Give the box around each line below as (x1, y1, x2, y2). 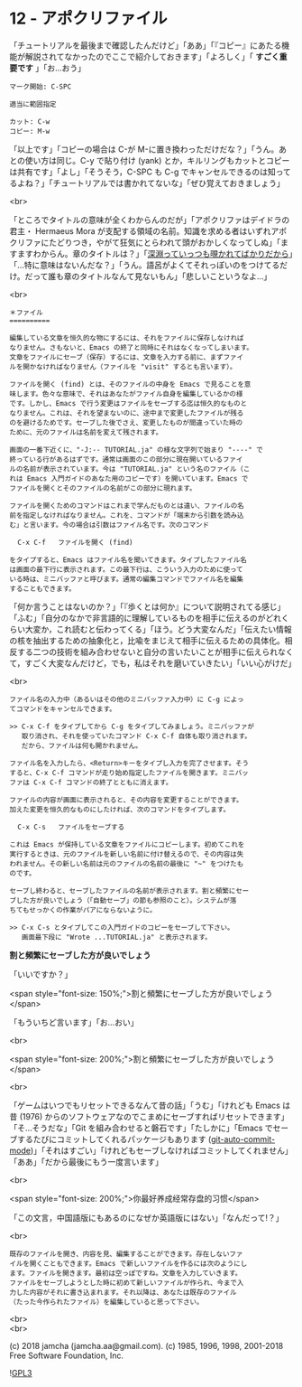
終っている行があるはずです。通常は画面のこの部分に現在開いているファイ (9, 455, 243, 464)
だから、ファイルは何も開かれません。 (21, 741, 142, 750)
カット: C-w (9, 117, 50, 127)
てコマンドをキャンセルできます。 (9, 704, 117, 714)
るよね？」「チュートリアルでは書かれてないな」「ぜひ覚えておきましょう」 (9, 177, 286, 188)
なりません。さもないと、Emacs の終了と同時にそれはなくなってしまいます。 (9, 342, 254, 352)
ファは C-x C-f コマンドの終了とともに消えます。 (9, 778, 173, 787)
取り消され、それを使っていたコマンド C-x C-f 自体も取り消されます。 (21, 731, 252, 741)
